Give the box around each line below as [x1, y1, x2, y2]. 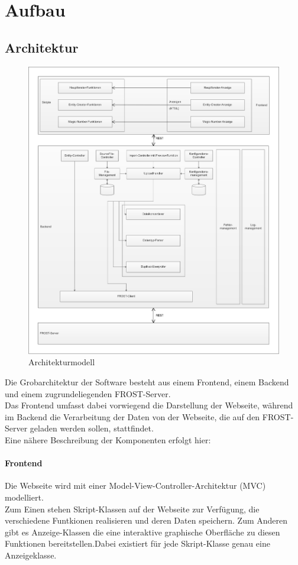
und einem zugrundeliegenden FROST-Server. [5, 387, 171, 400]
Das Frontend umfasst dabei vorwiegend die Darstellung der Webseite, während [5, 399, 293, 411]
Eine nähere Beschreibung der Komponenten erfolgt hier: [5, 433, 211, 446]
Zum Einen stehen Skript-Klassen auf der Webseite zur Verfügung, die [5, 502, 260, 515]
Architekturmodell [28, 356, 95, 368]
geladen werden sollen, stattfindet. [30, 422, 154, 434]
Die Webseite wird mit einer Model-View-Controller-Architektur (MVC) [5, 479, 266, 492]
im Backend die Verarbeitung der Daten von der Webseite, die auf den [5, 410, 260, 423]
